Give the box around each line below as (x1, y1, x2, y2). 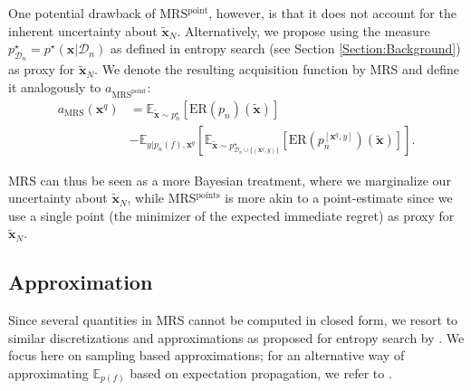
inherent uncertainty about (8, 21, 158, 40)
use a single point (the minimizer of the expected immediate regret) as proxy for (8, 205, 455, 224)
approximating (8, 363, 89, 382)
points (196, 191, 220, 201)
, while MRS (127, 188, 197, 207)
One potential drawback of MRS (8, 4, 188, 22)
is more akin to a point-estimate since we (225, 188, 453, 207)
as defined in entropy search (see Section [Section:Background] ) (110, 39, 461, 58)
